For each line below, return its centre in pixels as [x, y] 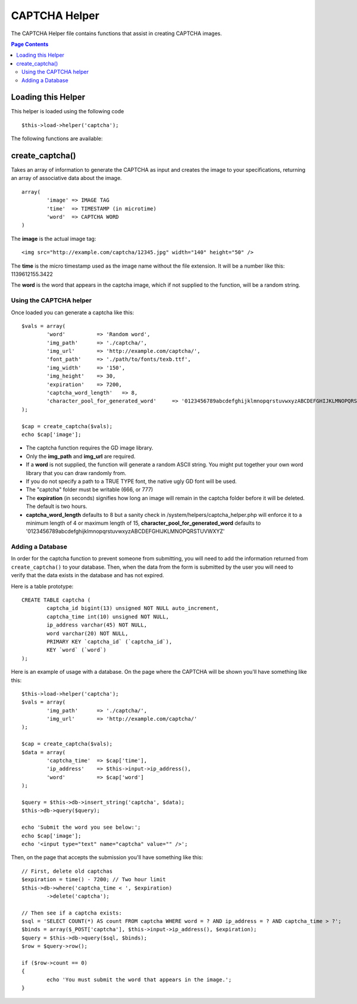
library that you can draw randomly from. [76, 473]
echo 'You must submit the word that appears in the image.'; [139, 980]
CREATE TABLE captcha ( [56, 600]
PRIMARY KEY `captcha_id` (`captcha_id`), [109, 642]
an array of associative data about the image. [66, 178]
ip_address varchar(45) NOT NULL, [97, 625]
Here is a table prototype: [42, 586]
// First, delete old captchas [67, 871]
